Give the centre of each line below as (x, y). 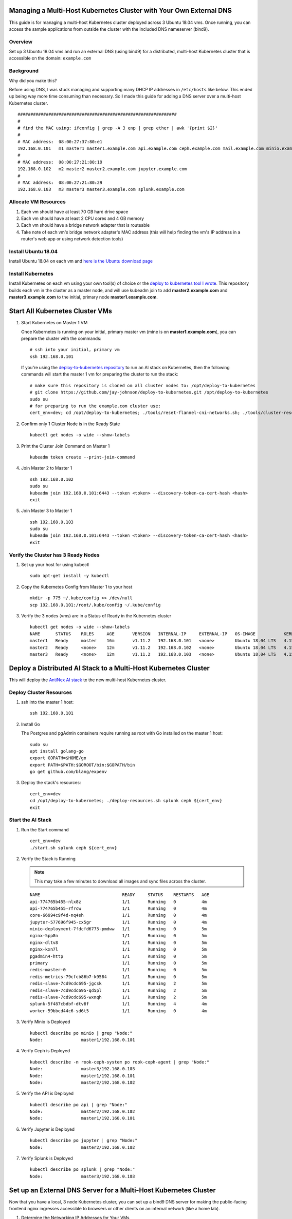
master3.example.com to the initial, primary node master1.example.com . (83, 297)
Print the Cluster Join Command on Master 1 (65, 446)
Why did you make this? (33, 80)
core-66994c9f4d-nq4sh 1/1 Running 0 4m (118, 915)
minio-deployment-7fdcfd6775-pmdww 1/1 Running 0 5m (118, 929)
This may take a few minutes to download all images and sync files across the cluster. (120, 881)
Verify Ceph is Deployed (46, 1051)
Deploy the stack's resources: (51, 783)
